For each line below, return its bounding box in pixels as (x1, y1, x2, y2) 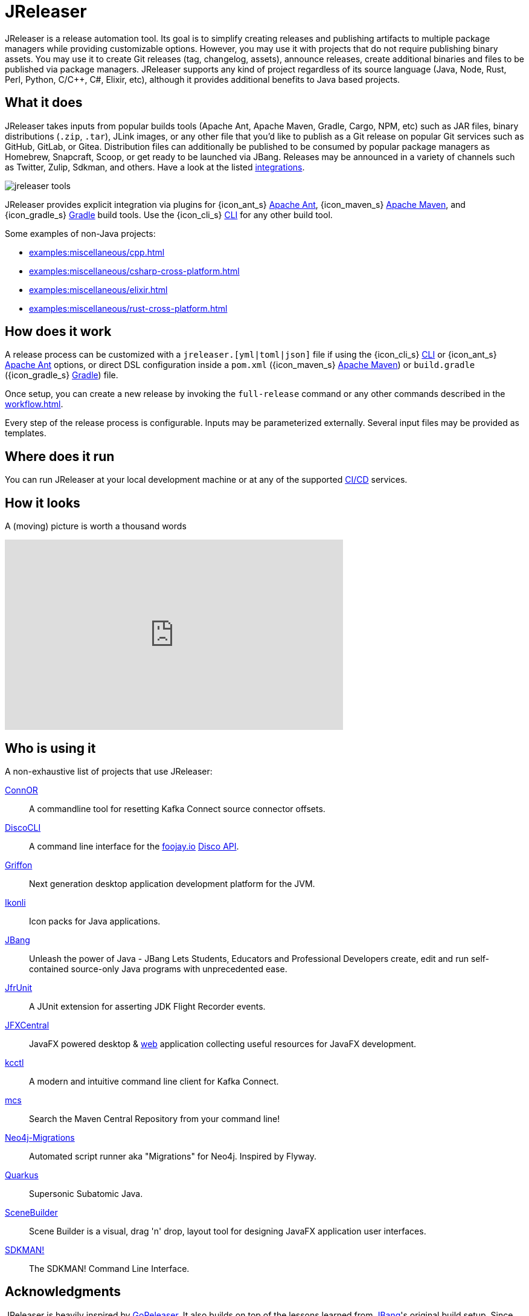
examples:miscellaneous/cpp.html (29, 247, 165, 257)
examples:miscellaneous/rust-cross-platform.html (29, 303, 228, 314)
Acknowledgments (5, 1284, 121, 1300)
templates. (5, 428, 46, 439)
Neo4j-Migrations (5, 1132, 75, 1143)
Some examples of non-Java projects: (5, 228, 156, 239)
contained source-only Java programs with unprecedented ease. (29, 963, 287, 974)
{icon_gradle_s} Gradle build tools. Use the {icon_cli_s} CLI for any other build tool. (5, 209, 333, 220)
